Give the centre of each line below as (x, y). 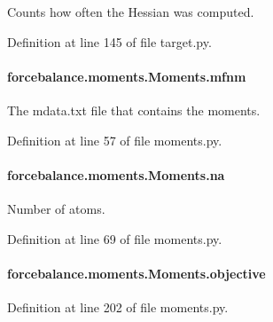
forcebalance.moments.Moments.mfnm (127, 76)
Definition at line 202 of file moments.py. (118, 306)
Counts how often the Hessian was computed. (131, 12)
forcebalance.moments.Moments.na (116, 174)
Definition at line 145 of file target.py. (109, 41)
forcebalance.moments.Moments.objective (136, 273)
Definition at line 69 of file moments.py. (115, 238)
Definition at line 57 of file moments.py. (115, 140)
